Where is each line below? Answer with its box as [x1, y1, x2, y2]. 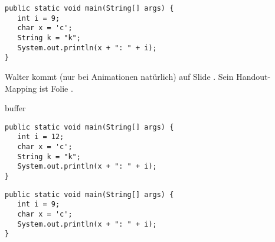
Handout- [236, 70, 271, 82]
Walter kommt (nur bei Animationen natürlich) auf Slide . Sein [5, 70, 234, 82]
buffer [5, 102, 26, 114]
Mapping [5, 82, 37, 94]
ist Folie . [39, 82, 73, 94]
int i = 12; [17, 133, 64, 141]
